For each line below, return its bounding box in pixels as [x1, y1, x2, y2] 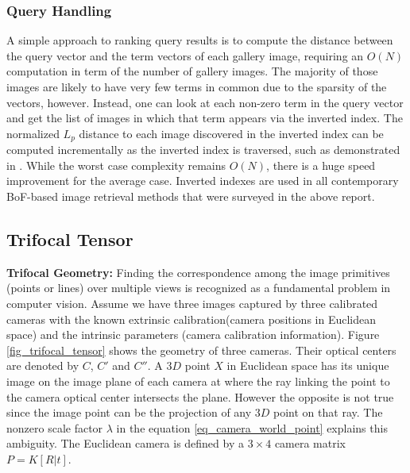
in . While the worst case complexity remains [6, 156, 226, 173]
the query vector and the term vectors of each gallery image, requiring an [6, 47, 364, 63]
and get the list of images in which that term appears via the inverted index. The [6, 110, 403, 126]
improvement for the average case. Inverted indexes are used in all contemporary [6, 172, 399, 189]
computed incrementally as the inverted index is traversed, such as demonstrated [6, 141, 400, 158]
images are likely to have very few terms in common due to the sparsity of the [6, 79, 387, 94]
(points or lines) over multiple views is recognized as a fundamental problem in [6, 279, 391, 296]
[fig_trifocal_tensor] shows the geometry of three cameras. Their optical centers [6, 341, 396, 358]
